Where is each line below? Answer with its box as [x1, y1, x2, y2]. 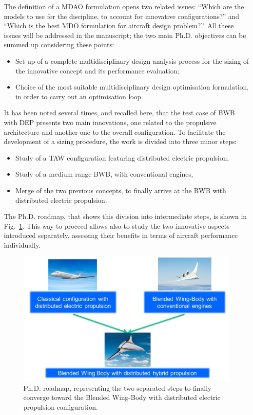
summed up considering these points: [4, 39, 114, 50]
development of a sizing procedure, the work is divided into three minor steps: [4, 136, 237, 146]
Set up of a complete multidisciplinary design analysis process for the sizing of [15, 55, 249, 66]
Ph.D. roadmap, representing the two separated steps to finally [23, 382, 212, 393]
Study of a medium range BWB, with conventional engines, [15, 169, 193, 179]
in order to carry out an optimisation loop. [15, 91, 143, 101]
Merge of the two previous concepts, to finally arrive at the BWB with [15, 185, 226, 195]
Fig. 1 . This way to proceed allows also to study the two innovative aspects [4, 220, 230, 231]
